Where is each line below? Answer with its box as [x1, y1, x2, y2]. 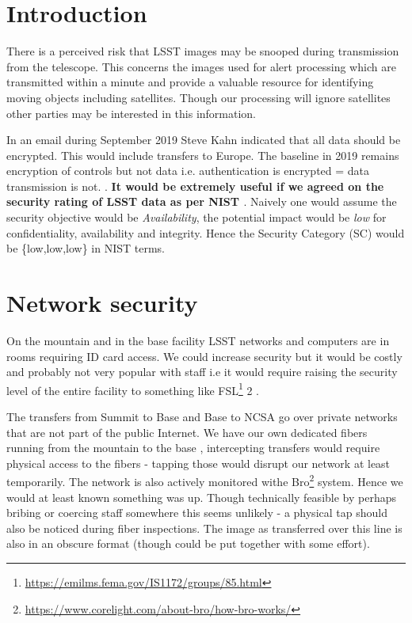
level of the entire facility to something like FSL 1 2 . [6, 379, 259, 398]
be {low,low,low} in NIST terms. [6, 240, 165, 256]
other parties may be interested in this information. [6, 104, 257, 121]
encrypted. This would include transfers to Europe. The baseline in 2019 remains [6, 146, 399, 163]
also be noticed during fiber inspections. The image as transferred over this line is [6, 519, 402, 536]
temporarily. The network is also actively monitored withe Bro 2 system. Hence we [6, 471, 403, 490]
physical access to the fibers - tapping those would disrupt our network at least [6, 454, 391, 471]
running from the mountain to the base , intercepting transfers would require [6, 439, 380, 456]
